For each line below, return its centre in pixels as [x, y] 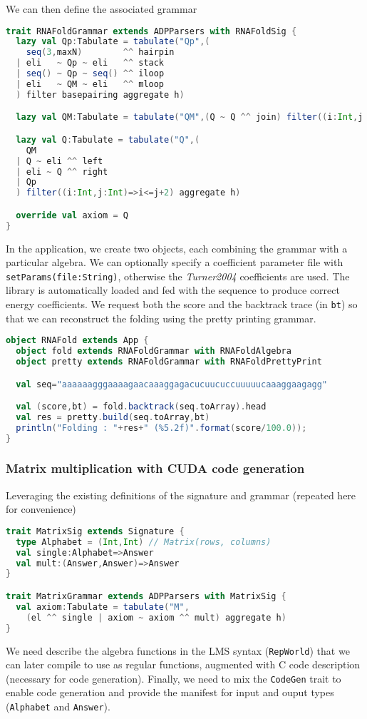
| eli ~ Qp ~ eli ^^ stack [90, 63]
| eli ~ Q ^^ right [62, 172]
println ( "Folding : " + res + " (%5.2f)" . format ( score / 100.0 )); [161, 428]
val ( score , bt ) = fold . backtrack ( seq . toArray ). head [141, 407]
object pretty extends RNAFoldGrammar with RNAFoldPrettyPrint [169, 362]
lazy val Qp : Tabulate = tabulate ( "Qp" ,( [113, 42]
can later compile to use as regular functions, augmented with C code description [183, 664]
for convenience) [41, 509]
